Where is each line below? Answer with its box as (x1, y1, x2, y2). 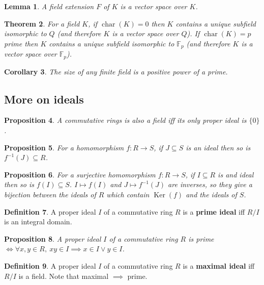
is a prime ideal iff (183, 206, 245, 217)
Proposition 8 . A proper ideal (4, 233, 101, 244)
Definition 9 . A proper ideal (4, 261, 96, 271)
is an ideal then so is (186, 142, 251, 152)
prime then (4, 38, 38, 48)
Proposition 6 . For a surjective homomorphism (4, 169, 156, 179)
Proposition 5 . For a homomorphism (4, 142, 124, 152)
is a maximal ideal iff (183, 261, 255, 271)
